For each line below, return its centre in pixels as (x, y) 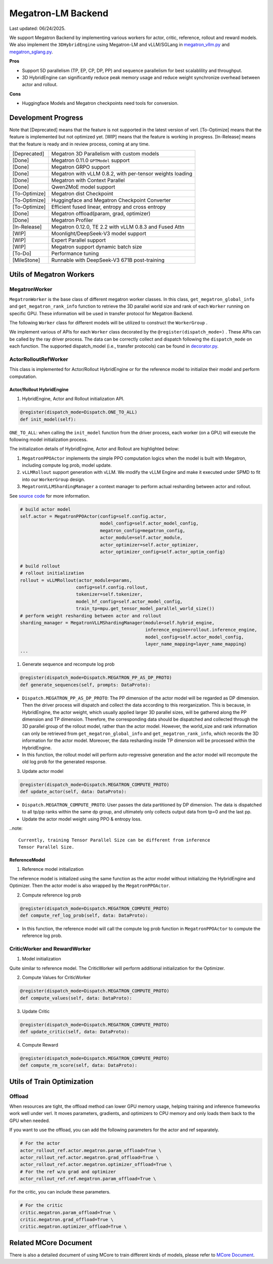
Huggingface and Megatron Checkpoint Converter (111, 200)
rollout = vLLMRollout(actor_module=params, (76, 580)
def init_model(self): (48, 419)
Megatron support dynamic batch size (97, 247)
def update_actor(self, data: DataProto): (73, 792)
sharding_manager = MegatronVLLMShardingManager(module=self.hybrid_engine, (117, 623)
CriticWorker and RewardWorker (50, 949)
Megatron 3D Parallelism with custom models (105, 154)
